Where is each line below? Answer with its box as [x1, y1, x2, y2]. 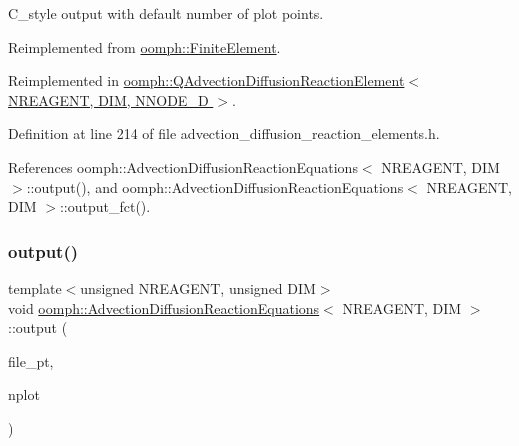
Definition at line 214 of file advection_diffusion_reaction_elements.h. [8, 123, 440, 144]
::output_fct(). [59, 196, 151, 217]
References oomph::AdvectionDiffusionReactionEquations [8, 156, 358, 177]
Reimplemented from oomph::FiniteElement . [8, 36, 281, 57]
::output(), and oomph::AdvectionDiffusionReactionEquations [26, 176, 404, 197]
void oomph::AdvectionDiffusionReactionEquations [8, 297, 320, 318]
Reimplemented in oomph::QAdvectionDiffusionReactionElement [8, 70, 405, 91]
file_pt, [8, 350, 54, 371]
